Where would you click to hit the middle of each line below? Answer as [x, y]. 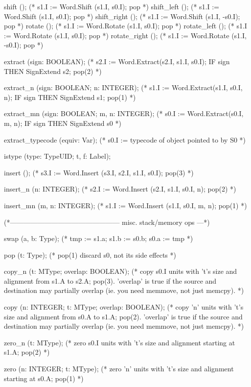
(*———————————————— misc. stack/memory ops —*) [107, 222]
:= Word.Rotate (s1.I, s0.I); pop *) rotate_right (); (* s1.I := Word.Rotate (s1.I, [125, 35]
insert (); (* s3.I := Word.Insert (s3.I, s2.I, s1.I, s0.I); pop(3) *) [99, 172]
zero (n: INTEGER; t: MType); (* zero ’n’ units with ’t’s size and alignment [119, 369]
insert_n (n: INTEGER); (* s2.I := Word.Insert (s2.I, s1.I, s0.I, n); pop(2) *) [120, 189]
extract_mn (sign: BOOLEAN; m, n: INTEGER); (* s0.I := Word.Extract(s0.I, [124, 113]
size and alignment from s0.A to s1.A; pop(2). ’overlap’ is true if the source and [123, 316]
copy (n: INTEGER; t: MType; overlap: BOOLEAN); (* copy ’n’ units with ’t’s [124, 307]
